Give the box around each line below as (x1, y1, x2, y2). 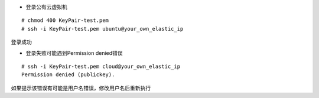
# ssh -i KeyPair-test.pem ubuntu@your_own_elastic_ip (21, 25, 184, 32)
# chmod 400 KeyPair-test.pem (21, 17, 109, 24)
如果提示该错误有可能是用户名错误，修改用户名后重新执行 (11, 84, 151, 92)
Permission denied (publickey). (21, 71, 115, 78)
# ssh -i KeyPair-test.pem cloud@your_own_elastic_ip (21, 63, 180, 70)
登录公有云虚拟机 (25, 4, 67, 10)
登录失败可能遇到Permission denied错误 (25, 49, 123, 56)
